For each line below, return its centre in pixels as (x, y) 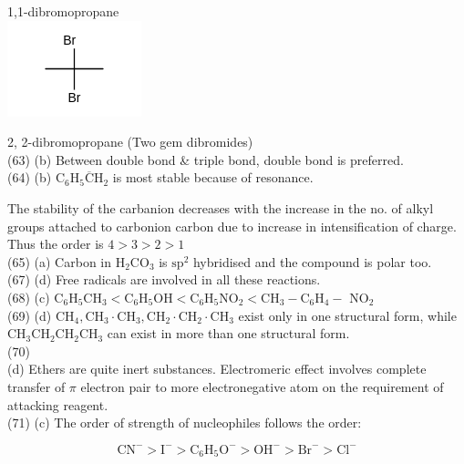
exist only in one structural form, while (347, 315)
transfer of (36, 386)
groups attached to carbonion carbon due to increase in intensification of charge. (232, 226)
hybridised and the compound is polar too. (312, 261)
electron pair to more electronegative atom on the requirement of (262, 386)
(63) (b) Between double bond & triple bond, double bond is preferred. (206, 159)
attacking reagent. (58, 404)
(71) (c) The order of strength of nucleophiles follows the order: (185, 423)
